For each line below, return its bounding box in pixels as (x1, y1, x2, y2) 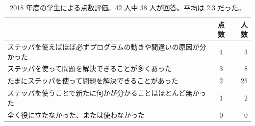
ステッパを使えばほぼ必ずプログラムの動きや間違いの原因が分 (7, 42, 206, 52)
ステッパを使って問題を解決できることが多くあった (7, 63, 172, 74)
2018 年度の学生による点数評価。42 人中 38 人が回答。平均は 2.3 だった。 (10, 2, 245, 12)
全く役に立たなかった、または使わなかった (7, 109, 145, 120)
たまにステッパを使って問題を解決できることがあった (7, 76, 178, 86)
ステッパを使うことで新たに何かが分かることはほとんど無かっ (7, 88, 206, 98)
